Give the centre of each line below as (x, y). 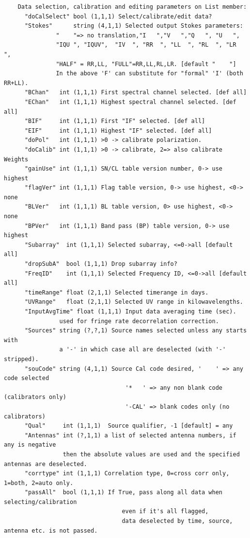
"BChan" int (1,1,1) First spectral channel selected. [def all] (136, 93)
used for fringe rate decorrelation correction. (139, 321)
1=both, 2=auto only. (39, 483)
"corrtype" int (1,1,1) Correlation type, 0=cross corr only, (127, 474)
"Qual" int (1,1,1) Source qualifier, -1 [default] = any (129, 426)
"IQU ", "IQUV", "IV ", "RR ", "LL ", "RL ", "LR (146, 45)
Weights (16, 159)
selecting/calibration (40, 502)
